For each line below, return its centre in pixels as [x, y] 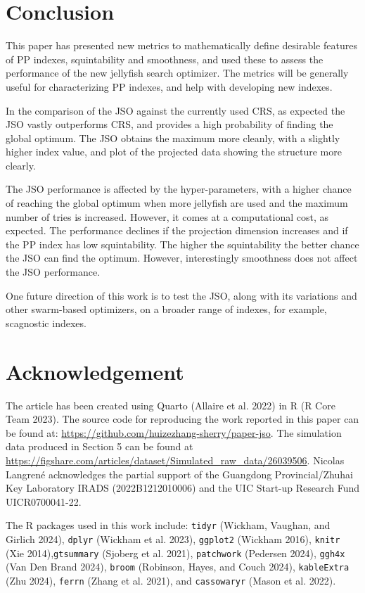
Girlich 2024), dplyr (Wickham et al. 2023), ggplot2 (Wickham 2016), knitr [173, 538]
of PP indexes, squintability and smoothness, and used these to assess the [165, 59]
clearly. [21, 165]
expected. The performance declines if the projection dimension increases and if [177, 230]
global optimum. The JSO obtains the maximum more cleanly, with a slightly [173, 138]
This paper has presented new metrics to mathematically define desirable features [181, 45]
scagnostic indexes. [46, 323]
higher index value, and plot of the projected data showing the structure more [174, 152]
